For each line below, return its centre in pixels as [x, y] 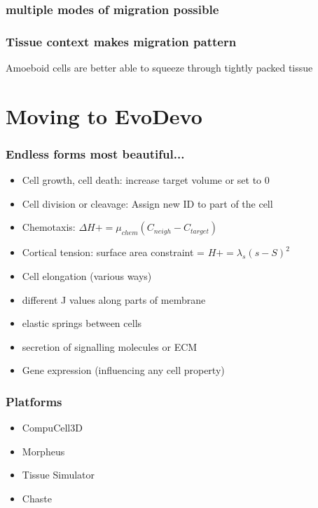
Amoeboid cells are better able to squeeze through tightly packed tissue [159, 68]
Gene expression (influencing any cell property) [123, 370]
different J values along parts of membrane [114, 299]
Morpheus [43, 451]
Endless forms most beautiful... [95, 153]
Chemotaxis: [49, 227]
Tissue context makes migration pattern [121, 41]
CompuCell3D [52, 428]
